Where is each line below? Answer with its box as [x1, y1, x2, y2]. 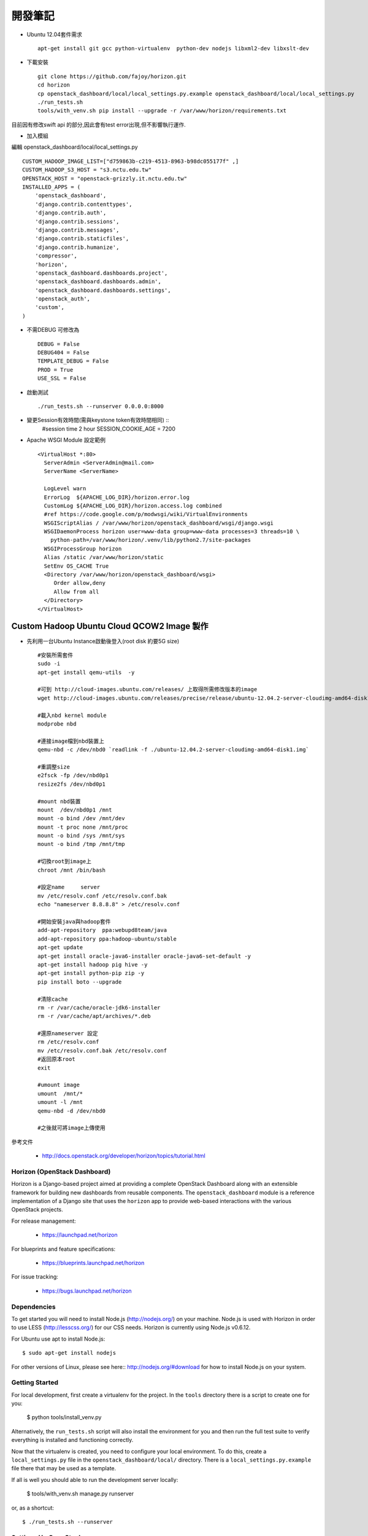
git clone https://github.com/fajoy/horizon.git [37, 72, 186, 80]
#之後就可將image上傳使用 [37, 1124, 105, 1132]
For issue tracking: [11, 1273, 58, 1280]
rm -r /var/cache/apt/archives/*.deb [37, 1013, 151, 1020]
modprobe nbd [37, 721, 77, 727]
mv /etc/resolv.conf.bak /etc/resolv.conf [37, 1047, 167, 1054]
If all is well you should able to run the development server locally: [11, 1476, 178, 1483]
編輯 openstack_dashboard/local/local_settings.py [11, 143, 138, 151]
